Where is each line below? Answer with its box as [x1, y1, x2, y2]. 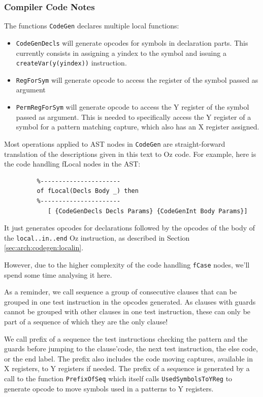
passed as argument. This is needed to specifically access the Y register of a [16, 111, 251, 122]
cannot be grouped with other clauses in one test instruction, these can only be [4, 306, 251, 317]
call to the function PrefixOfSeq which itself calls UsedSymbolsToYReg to [4, 373, 233, 383]
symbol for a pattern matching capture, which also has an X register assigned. [16, 121, 259, 132]
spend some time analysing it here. [4, 269, 112, 280]
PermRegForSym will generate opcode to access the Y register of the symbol [16, 102, 249, 112]
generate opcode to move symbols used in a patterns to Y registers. [4, 383, 214, 393]
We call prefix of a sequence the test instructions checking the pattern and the [4, 333, 248, 344]
